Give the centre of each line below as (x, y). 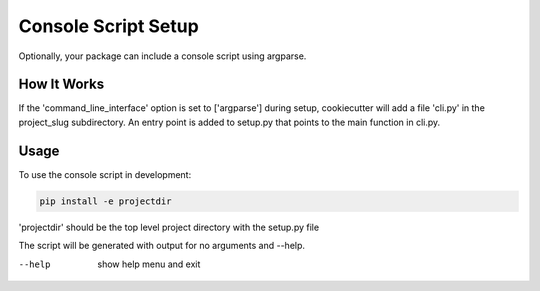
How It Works (61, 84)
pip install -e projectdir (105, 201)
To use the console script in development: (105, 174)
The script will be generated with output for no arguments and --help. (161, 246)
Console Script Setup (108, 26)
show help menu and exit (149, 264)
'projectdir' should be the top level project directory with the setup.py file (169, 227)
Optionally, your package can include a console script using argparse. (162, 56)
